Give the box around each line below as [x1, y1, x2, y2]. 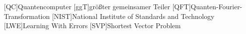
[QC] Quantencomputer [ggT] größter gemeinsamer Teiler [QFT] [4, 1, 191, 11]
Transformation [4, 11, 50, 21]
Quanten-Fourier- [191, 1, 243, 11]
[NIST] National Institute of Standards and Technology [52, 11, 214, 21]
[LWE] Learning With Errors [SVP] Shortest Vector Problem [4, 20, 181, 31]
